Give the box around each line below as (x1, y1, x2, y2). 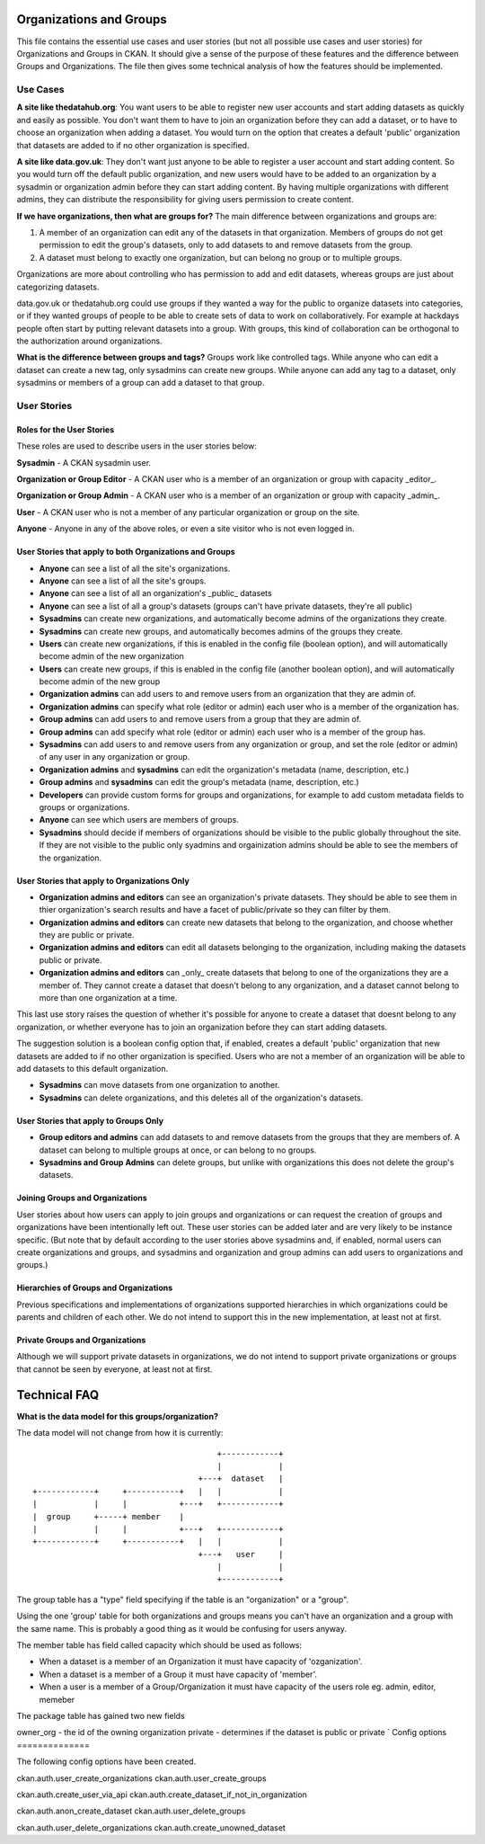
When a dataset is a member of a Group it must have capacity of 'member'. (39, 1669, 318, 1679)
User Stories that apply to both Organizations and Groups (16, 547, 235, 557)
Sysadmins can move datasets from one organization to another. (39, 1080, 280, 1091)
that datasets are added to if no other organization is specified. (16, 139, 250, 150)
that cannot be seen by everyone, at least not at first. (16, 1363, 213, 1375)
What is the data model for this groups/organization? (16, 1411, 219, 1421)
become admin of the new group (39, 676, 161, 687)
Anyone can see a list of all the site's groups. (39, 575, 207, 586)
